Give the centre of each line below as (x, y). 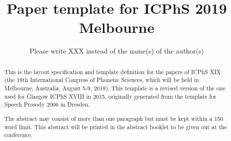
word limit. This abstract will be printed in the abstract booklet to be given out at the (115, 127)
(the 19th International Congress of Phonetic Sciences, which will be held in (101, 80)
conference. (18, 135)
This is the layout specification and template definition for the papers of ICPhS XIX (113, 71)
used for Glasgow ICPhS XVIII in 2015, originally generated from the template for (110, 96)
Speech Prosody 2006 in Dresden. (47, 104)
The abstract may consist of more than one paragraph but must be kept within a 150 (114, 118)
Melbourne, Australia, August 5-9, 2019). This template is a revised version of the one (115, 88)
